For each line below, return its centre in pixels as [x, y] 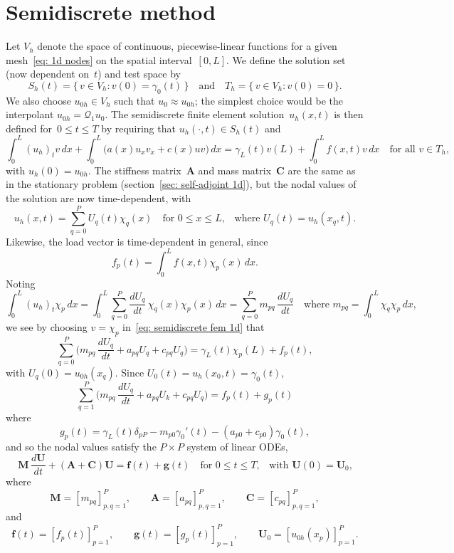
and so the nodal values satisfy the [81, 447]
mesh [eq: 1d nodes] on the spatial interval [99, 59]
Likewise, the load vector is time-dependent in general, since [137, 241]
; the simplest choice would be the [269, 100]
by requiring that [138, 128]
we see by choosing [47, 327]
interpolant [30, 114]
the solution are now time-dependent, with [99, 197]
